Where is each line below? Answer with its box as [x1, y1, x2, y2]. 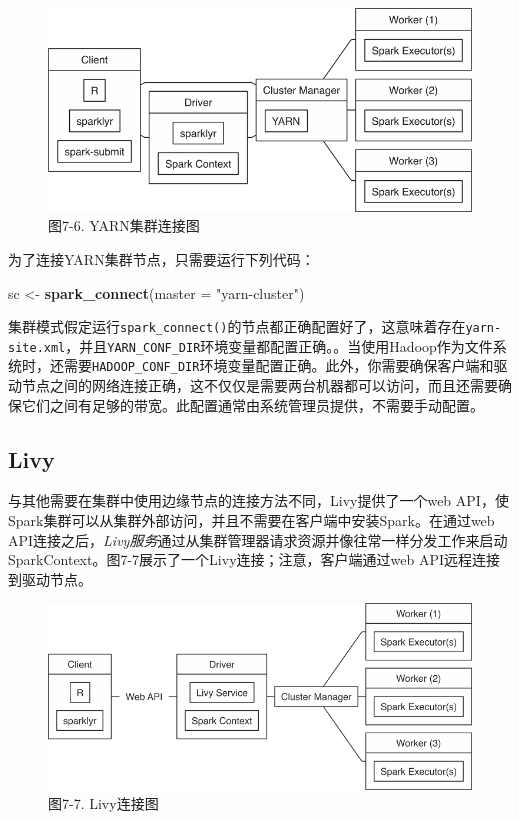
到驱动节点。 [8, 568, 92, 589]
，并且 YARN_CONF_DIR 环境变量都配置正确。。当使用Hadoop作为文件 [65, 335, 493, 356]
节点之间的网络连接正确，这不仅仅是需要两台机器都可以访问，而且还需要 [21, 375, 498, 396]
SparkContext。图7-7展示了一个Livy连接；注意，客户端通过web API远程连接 [8, 549, 500, 570]
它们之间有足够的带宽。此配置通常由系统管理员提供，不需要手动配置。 [21, 394, 484, 415]
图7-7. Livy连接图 [48, 793, 159, 814]
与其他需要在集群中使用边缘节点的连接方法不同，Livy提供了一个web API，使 [8, 490, 509, 511]
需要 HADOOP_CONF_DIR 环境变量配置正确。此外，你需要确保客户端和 [63, 355, 494, 376]
